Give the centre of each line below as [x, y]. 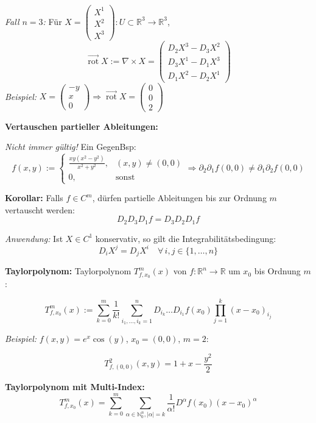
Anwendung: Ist [34, 238]
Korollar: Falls [34, 198]
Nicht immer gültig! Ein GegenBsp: [71, 147]
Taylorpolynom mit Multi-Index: [75, 386]
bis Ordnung [277, 271]
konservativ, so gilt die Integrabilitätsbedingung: [186, 238]
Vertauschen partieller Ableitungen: [82, 126]
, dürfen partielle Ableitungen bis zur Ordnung [179, 198]
